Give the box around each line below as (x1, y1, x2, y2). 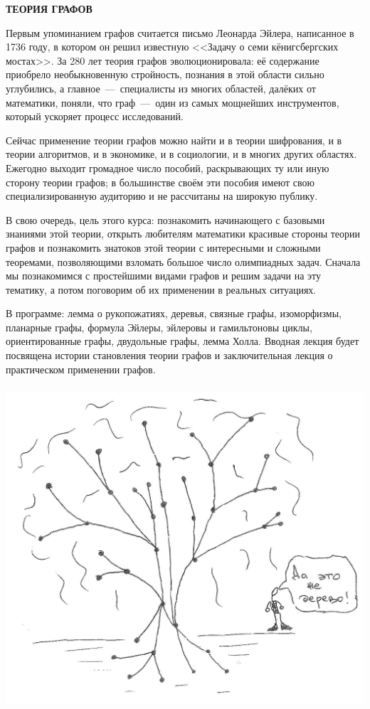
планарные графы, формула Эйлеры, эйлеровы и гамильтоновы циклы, (6, 319, 312, 334)
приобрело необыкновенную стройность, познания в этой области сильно (6, 67, 324, 82)
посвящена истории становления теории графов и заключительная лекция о (6, 348, 333, 363)
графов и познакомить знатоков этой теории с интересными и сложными (6, 240, 321, 255)
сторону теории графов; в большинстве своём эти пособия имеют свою (6, 174, 314, 189)
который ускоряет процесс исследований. (6, 109, 184, 124)
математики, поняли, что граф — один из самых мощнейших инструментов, (6, 95, 339, 110)
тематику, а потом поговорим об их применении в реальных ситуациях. (6, 282, 317, 297)
